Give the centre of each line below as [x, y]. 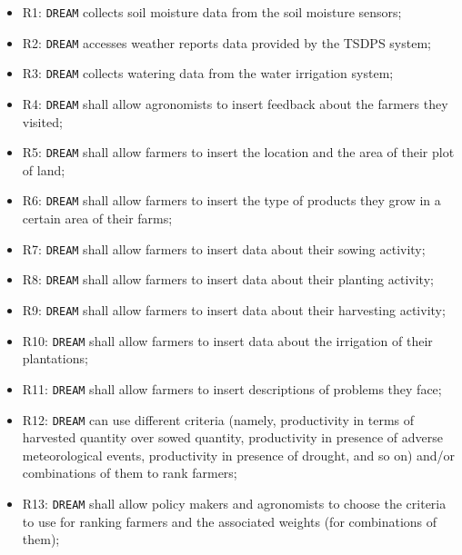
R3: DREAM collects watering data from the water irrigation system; [208, 73]
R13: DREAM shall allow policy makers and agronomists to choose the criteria [234, 504]
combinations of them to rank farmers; [130, 473]
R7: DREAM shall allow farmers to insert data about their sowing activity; [224, 248]
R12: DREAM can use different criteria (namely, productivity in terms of [218, 419]
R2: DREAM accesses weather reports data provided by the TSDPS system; [226, 42]
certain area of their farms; [97, 218]
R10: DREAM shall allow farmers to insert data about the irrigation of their [227, 340]
